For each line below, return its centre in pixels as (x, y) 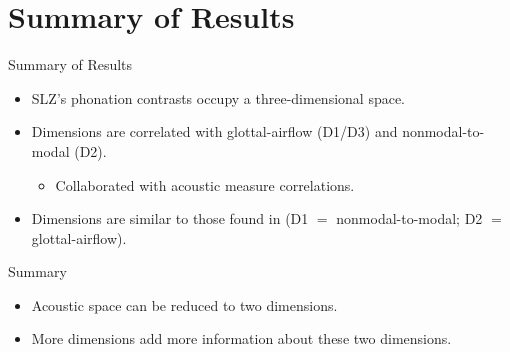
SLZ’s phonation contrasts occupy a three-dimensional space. (218, 97)
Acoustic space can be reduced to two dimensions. (184, 304)
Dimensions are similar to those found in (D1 (170, 218)
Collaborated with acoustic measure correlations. (205, 184)
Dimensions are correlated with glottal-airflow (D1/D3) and (214, 131)
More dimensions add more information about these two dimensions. (241, 338)
